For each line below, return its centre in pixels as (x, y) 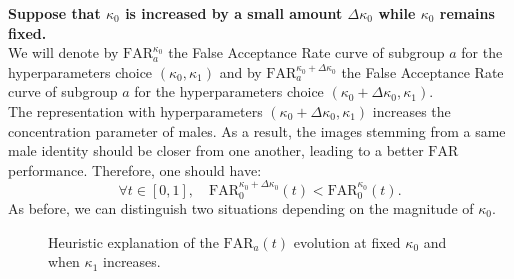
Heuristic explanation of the (133, 241)
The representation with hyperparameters (135, 110)
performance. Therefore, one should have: (135, 169)
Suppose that (54, 13)
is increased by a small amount (234, 13)
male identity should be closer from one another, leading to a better (216, 150)
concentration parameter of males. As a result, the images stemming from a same (257, 130)
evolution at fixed (347, 241)
